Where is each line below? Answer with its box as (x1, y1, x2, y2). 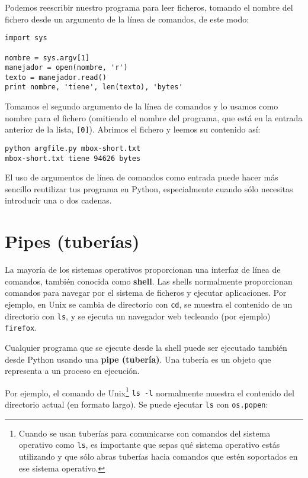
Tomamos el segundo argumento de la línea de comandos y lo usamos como (5, 100, 278, 112)
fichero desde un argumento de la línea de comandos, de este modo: (5, 12, 249, 25)
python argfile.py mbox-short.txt (5, 144, 141, 153)
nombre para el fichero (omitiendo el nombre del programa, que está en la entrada (5, 111, 303, 124)
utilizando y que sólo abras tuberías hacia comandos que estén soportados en (18, 450, 298, 462)
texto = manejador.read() (5, 73, 107, 82)
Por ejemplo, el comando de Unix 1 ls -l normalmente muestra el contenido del (5, 385, 294, 399)
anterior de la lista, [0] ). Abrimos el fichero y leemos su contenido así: (5, 123, 261, 135)
